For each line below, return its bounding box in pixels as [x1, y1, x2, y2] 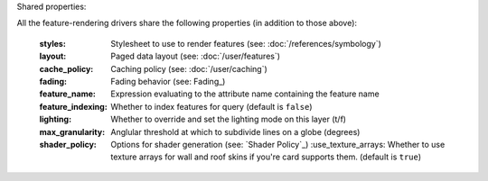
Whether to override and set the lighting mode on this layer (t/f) [110, 113, 347, 125]
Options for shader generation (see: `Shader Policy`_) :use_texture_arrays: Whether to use [110, 139, 446, 149]
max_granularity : [39, 126, 106, 137]
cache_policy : [39, 63, 94, 74]
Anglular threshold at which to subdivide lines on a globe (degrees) [110, 126, 361, 137]
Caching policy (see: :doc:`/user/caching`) [110, 63, 268, 74]
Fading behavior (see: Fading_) [110, 76, 226, 86]
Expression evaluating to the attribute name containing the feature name [110, 88, 380, 99]
